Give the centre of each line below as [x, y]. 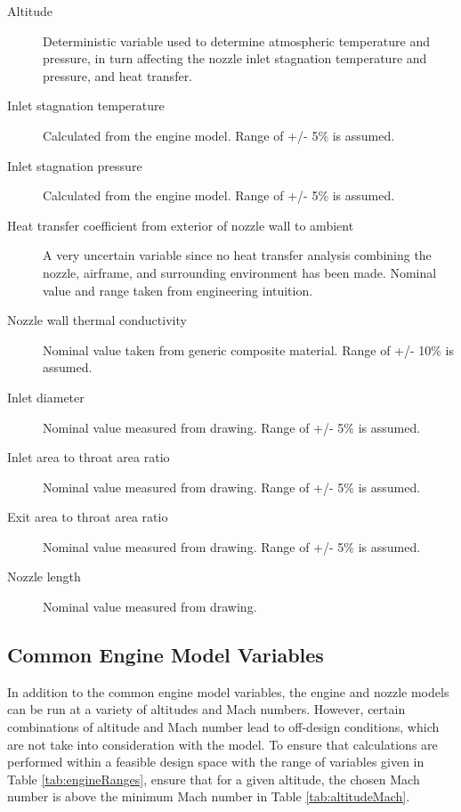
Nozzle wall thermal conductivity [97, 320]
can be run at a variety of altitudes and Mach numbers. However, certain [206, 709]
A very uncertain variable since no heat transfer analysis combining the [237, 255]
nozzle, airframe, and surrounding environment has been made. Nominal [240, 272]
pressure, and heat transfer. [118, 75]
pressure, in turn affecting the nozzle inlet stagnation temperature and [235, 58]
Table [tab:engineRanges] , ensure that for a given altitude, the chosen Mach [214, 779]
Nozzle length [44, 577]
